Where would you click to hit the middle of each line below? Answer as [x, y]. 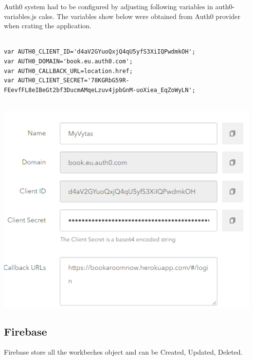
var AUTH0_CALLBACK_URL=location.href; [68, 71]
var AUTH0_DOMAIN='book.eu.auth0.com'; [68, 61]
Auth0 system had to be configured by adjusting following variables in [108, 6]
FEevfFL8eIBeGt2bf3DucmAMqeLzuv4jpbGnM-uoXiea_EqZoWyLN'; [100, 90]
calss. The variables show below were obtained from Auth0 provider [140, 16]
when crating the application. [48, 26]
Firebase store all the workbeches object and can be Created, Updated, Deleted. [123, 352]
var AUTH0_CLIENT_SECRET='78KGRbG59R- [67, 81]
